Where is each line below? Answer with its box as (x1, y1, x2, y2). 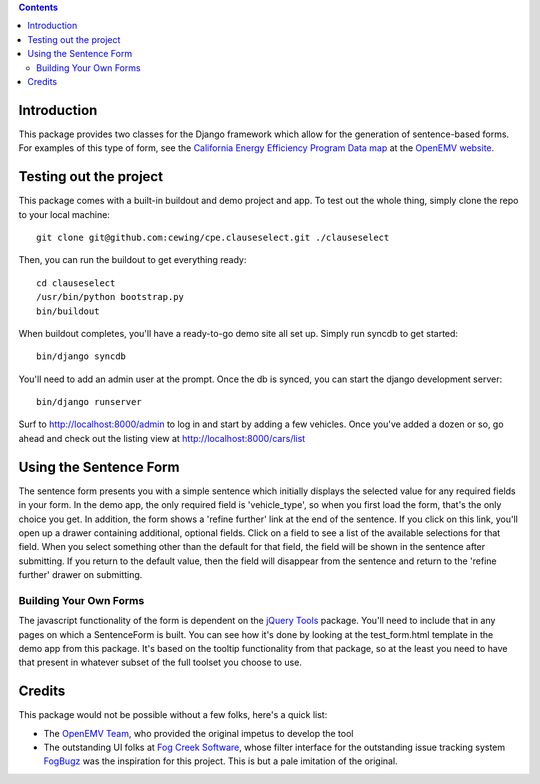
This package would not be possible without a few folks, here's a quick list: (18, 709, 328, 721)
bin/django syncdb (36, 351, 127, 362)
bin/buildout (36, 305, 100, 317)
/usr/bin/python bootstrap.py (36, 291, 185, 303)
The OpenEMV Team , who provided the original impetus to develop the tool (43, 727, 354, 739)
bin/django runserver (36, 396, 142, 408)
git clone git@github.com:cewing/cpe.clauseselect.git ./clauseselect (36, 231, 390, 243)
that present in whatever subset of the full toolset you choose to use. (18, 656, 302, 669)
